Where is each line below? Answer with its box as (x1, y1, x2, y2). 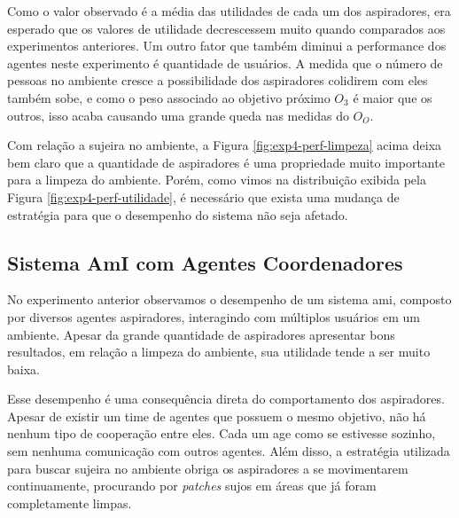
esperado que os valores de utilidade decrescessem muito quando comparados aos (7, 19, 446, 37)
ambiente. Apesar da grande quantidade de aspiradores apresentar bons (7, 325, 395, 343)
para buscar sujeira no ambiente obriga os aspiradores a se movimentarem (7, 459, 408, 477)
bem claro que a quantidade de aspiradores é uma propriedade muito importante (7, 153, 445, 171)
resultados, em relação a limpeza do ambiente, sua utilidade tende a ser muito (7, 342, 431, 361)
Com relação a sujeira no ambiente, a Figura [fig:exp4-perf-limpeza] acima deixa (7, 136, 442, 154)
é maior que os (353, 88, 432, 106)
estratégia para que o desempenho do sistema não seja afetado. (7, 205, 348, 224)
